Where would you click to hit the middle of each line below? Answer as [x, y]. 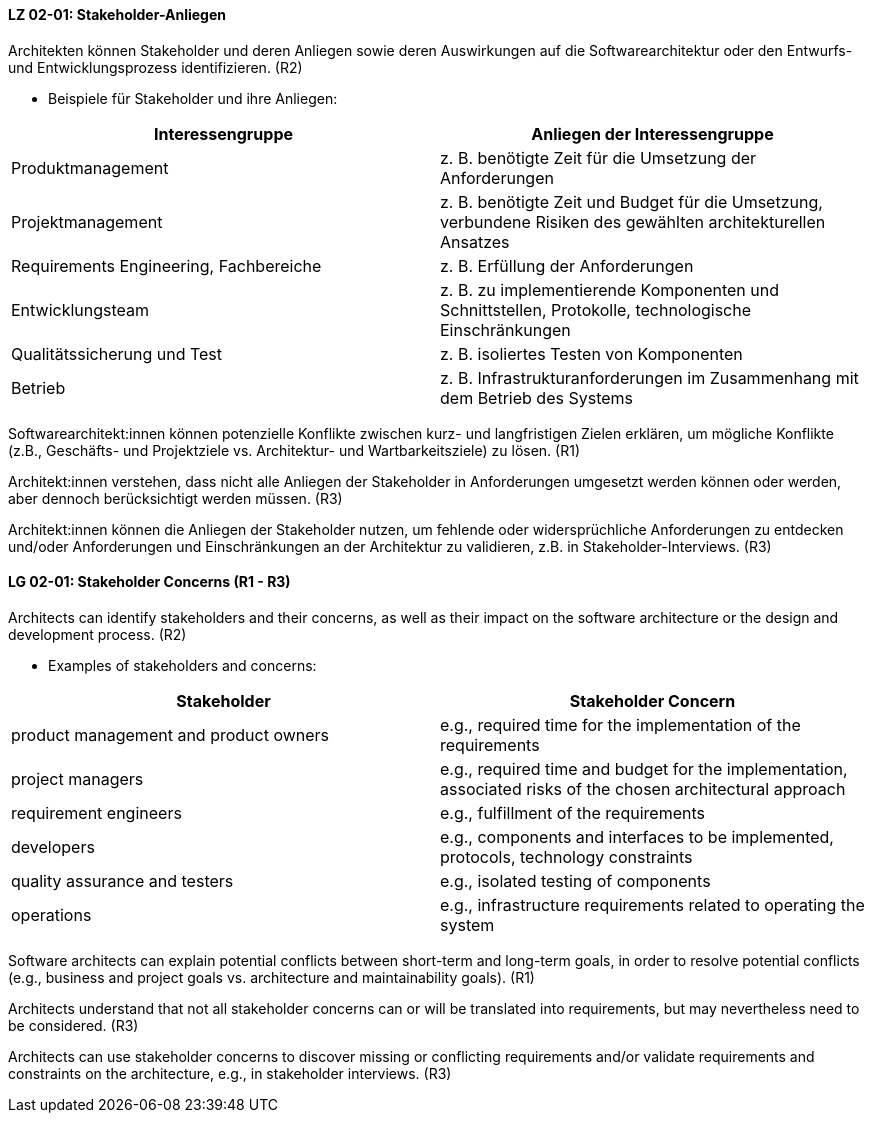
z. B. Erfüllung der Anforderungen [567, 265]
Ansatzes [475, 241]
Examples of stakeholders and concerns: [182, 665]
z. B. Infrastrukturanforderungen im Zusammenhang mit [649, 377]
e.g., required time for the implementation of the [620, 724]
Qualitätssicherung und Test [117, 353]
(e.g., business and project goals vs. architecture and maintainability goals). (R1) [271, 977]
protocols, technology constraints [566, 856]
